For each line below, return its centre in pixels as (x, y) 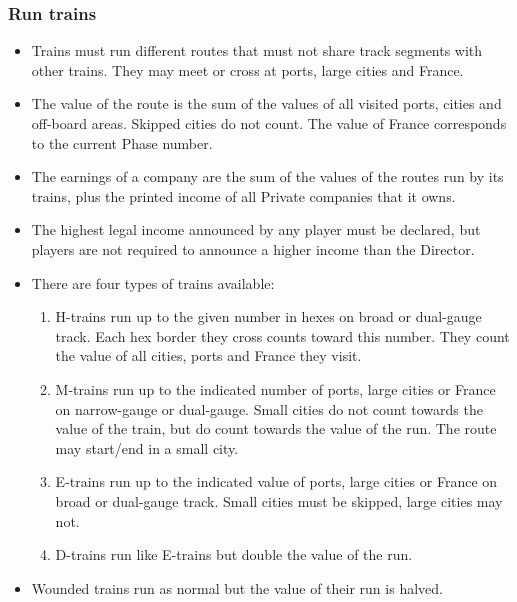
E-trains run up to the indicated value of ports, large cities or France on (276, 481)
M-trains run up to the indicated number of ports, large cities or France (275, 388)
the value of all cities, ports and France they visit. (208, 355)
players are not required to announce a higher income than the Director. (253, 248)
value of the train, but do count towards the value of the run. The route (276, 428)
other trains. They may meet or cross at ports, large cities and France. (247, 69)
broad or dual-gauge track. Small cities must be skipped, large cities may (279, 500)
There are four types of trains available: (153, 282)
